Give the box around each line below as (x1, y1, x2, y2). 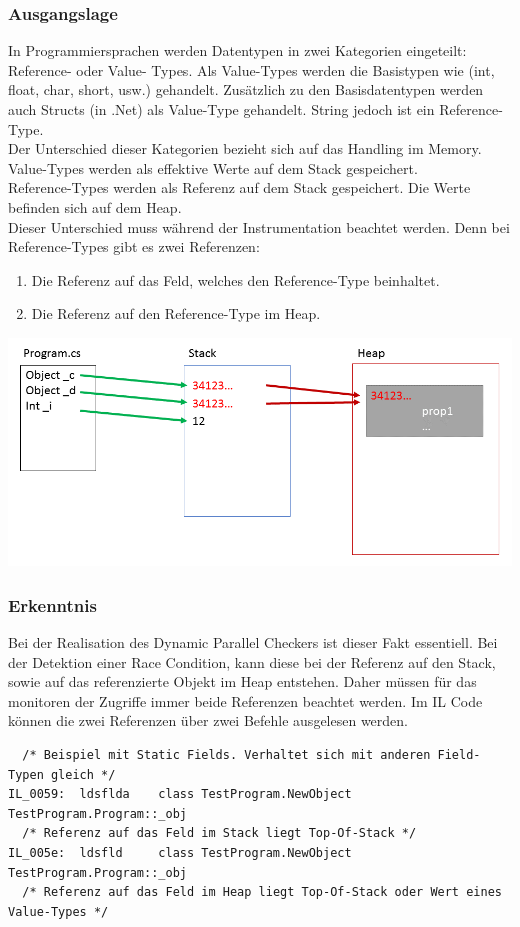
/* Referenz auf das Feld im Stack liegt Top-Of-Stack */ (22, 826, 417, 841)
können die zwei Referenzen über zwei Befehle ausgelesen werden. (8, 710, 408, 731)
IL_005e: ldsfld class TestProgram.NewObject (8, 846, 352, 861)
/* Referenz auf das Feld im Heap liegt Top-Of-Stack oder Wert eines (22, 885, 502, 900)
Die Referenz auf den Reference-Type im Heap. (31, 303, 321, 324)
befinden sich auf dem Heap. (8, 196, 182, 217)
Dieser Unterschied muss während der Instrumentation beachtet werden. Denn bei (8, 216, 510, 237)
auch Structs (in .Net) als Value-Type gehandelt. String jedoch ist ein (8, 99, 435, 119)
